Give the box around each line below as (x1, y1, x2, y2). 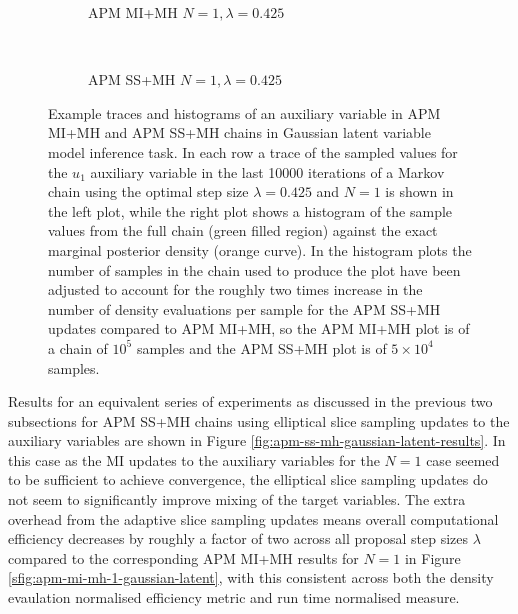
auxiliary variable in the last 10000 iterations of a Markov (90, 161, 445, 182)
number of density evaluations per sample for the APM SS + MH (48, 298, 441, 319)
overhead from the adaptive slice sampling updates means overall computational (8, 508, 499, 529)
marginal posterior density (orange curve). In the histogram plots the (48, 239, 472, 260)
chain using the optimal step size (48, 181, 249, 202)
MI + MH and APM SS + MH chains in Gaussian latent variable (48, 122, 431, 143)
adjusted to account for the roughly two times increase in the (48, 279, 423, 300)
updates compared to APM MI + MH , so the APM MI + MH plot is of (48, 318, 470, 339)
